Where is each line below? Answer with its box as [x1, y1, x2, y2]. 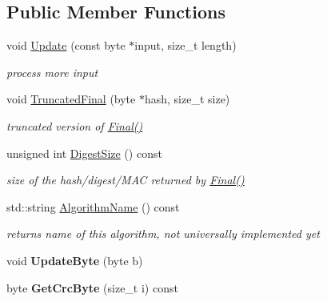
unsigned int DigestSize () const [6, 144, 162, 161]
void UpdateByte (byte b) [6, 252, 143, 268]
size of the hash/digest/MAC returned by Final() [6, 171, 245, 188]
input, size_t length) [134, 37, 237, 54]
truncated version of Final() [6, 117, 143, 134]
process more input [6, 63, 98, 80]
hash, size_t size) [144, 91, 230, 107]
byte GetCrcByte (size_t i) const [6, 279, 178, 296]
